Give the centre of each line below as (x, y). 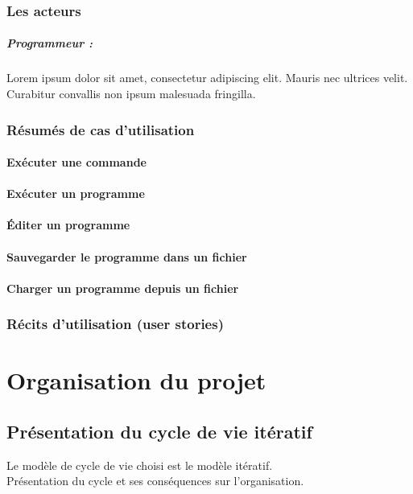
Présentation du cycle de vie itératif (159, 431)
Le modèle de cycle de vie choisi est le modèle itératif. (140, 465)
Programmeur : (50, 43)
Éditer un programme (68, 225)
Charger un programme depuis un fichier (123, 288)
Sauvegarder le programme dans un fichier (127, 256)
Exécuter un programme (76, 193)
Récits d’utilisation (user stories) (115, 324)
